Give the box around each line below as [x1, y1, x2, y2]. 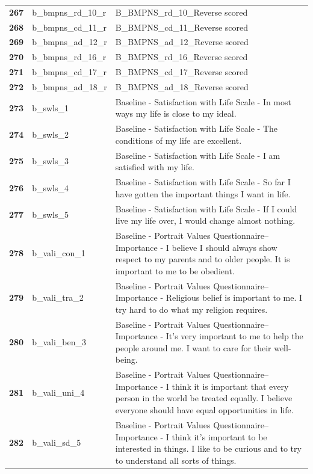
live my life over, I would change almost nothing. [115, 214, 296, 227]
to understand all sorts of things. [115, 454, 237, 466]
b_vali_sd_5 [32, 436, 81, 449]
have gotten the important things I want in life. [115, 187, 291, 200]
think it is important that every [172, 380, 289, 392]
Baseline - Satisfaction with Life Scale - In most [115, 95, 291, 108]
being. [115, 353, 138, 366]
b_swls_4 [32, 181, 69, 194]
